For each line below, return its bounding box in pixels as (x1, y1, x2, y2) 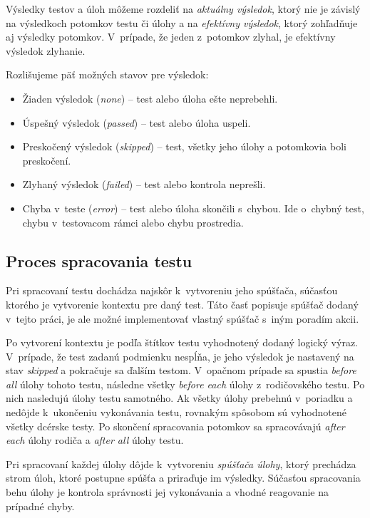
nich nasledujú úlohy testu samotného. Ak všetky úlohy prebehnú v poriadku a (6, 390, 353, 405)
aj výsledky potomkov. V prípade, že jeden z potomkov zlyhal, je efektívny (6, 29, 336, 44)
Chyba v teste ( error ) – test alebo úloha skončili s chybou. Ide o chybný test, (22, 200, 364, 215)
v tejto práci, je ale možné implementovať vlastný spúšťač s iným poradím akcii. (6, 311, 359, 326)
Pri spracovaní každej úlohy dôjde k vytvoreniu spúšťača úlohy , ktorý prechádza (6, 456, 356, 471)
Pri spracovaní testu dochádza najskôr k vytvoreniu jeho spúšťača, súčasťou (6, 283, 338, 298)
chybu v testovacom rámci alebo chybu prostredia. (22, 214, 244, 229)
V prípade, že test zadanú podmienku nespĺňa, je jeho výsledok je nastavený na (6, 348, 354, 363)
